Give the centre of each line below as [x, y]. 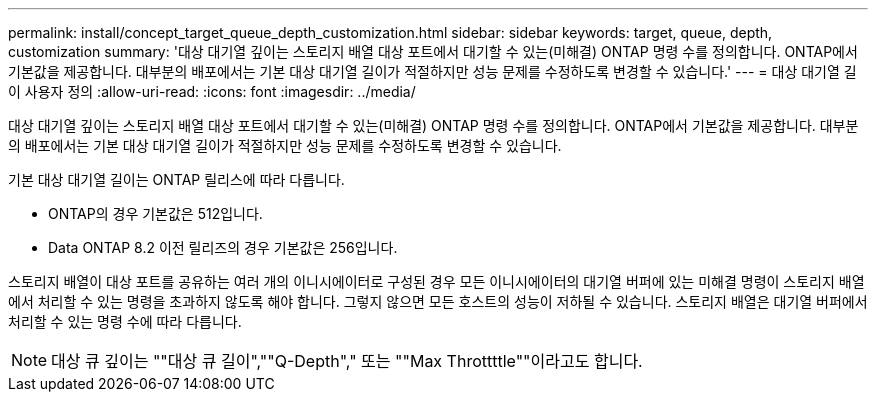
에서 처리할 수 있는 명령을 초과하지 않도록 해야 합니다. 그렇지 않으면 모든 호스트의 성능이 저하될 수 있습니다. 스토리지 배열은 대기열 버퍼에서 [438, 301]
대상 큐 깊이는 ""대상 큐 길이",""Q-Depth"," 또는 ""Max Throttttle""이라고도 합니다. [347, 361]
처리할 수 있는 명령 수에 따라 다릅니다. [125, 321]
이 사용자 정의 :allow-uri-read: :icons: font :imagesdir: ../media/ [212, 91]
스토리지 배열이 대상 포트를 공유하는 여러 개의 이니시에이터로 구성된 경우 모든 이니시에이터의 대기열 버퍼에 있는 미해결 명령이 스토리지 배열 [436, 281]
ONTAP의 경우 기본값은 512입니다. [155, 213]
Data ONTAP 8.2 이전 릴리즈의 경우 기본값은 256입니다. [223, 247]
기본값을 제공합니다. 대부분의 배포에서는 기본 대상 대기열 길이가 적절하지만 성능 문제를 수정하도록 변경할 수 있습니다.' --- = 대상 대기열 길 [432, 71]
